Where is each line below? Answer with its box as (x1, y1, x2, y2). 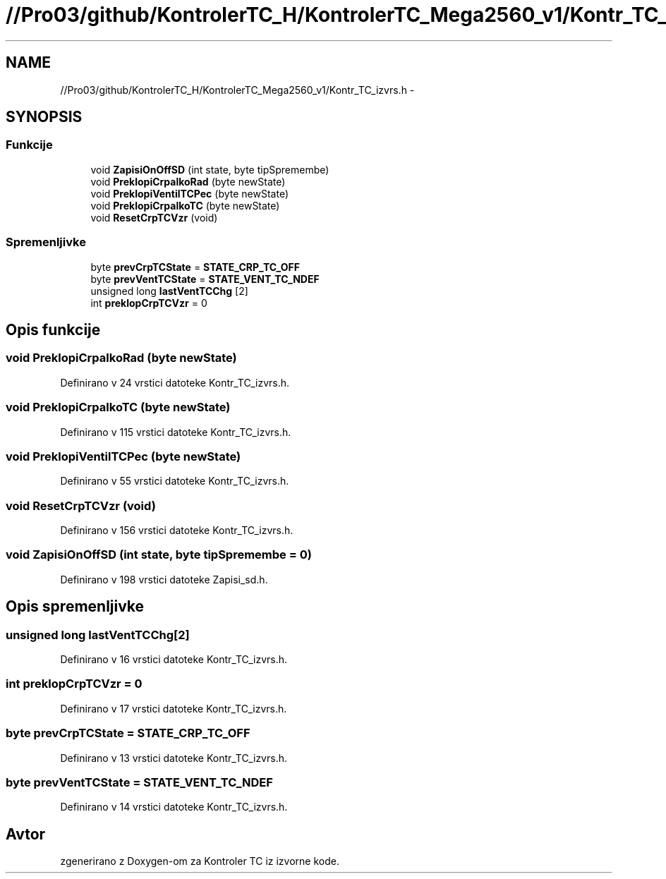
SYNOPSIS (6, 108, 83, 126)
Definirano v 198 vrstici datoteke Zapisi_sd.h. (60, 573, 268, 586)
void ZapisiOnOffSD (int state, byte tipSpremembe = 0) (6, 547, 312, 562)
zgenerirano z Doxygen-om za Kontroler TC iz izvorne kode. (60, 855, 339, 868)
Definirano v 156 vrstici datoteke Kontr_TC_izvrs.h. (60, 524, 293, 537)
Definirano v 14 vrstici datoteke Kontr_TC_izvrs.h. (60, 801, 288, 813)
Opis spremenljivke (6, 598, 145, 616)
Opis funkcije (6, 320, 101, 339)
